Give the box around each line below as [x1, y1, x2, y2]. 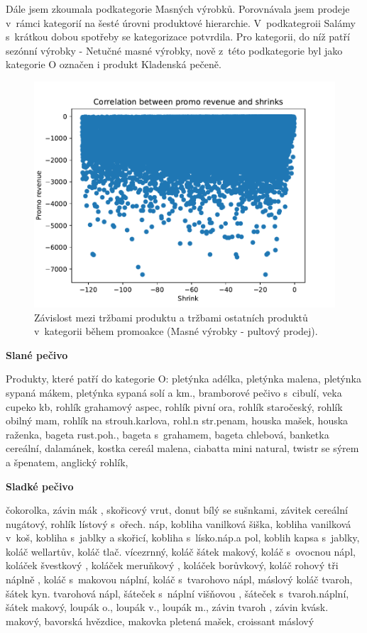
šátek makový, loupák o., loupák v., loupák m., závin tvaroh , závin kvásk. [6, 600, 329, 615]
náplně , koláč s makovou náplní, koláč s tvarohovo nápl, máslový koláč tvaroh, [6, 572, 353, 587]
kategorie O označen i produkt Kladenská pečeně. [6, 57, 221, 72]
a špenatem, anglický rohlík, [6, 454, 128, 469]
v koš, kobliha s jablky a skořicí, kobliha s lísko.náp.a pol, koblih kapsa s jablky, [6, 530, 360, 545]
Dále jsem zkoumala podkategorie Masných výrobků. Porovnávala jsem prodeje [6, 1, 350, 16]
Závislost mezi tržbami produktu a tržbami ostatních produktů [34, 309, 308, 324]
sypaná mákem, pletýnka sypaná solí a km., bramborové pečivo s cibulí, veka [6, 385, 342, 400]
